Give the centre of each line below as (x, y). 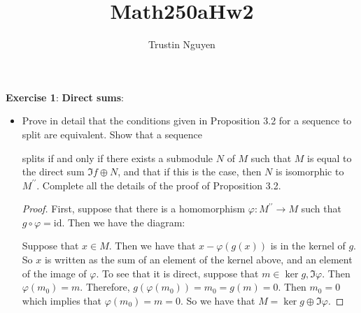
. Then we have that (152, 246)
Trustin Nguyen (182, 44)
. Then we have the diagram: (123, 222)
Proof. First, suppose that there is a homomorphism (134, 209)
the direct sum (53, 172)
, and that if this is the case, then (190, 172)
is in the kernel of (308, 246)
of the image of (54, 273)
